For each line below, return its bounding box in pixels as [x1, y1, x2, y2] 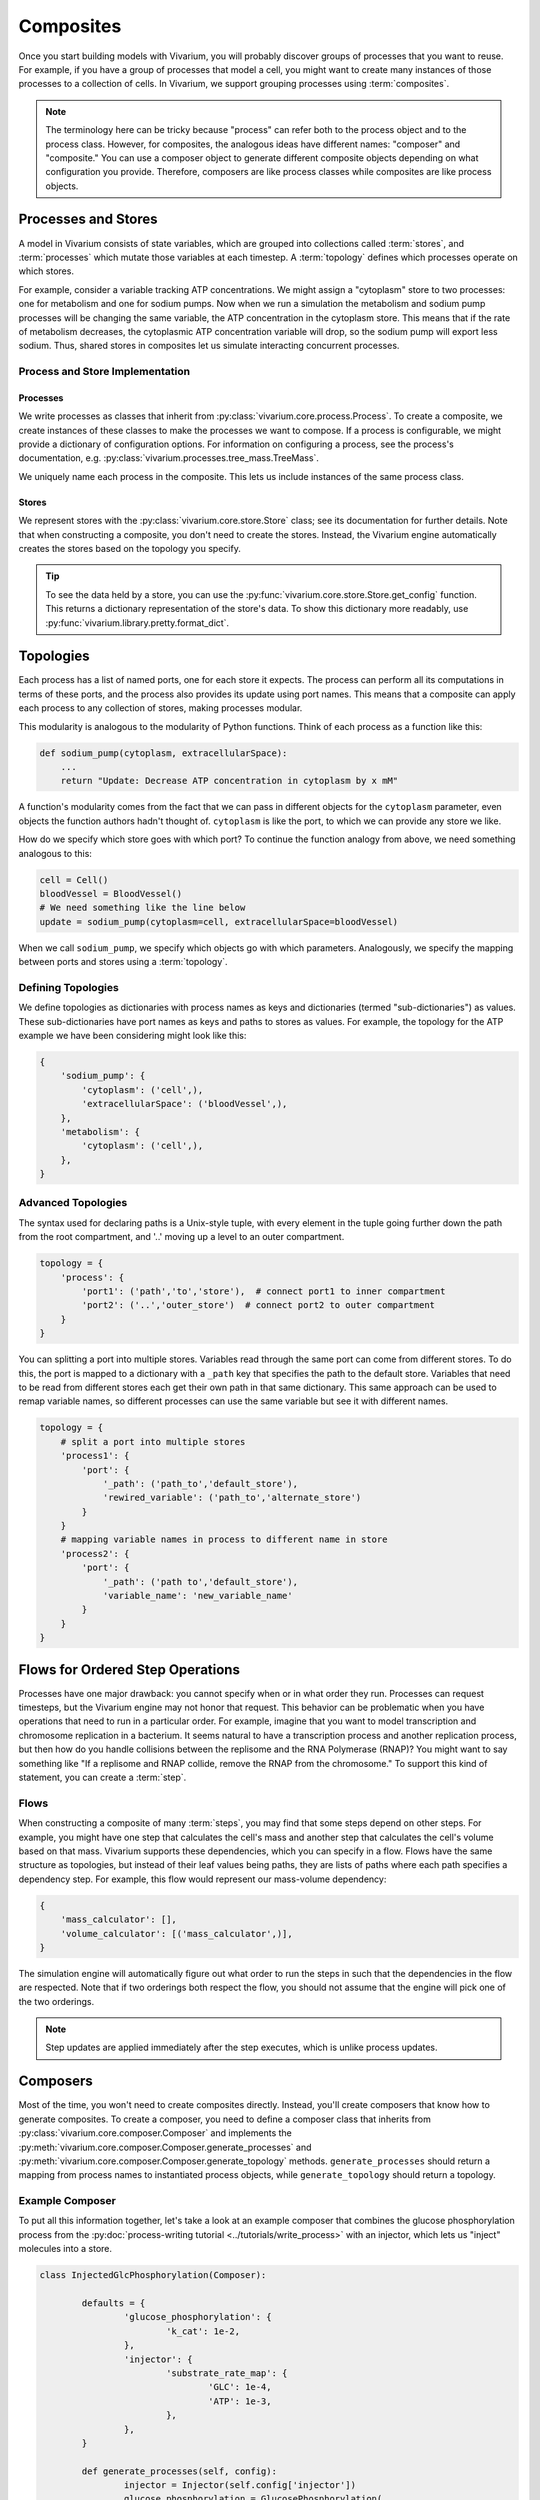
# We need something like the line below [39, 902, 246, 914]
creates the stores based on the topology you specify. [18, 543, 242, 554]
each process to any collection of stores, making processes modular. [18, 702, 303, 714]
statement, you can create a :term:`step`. [18, 1771, 187, 1784]
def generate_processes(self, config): [81, 2465, 277, 2477]
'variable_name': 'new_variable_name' [102, 1590, 294, 1602]
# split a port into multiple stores [60, 1436, 246, 1447]
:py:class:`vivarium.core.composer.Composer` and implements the [18, 2127, 292, 2139]
